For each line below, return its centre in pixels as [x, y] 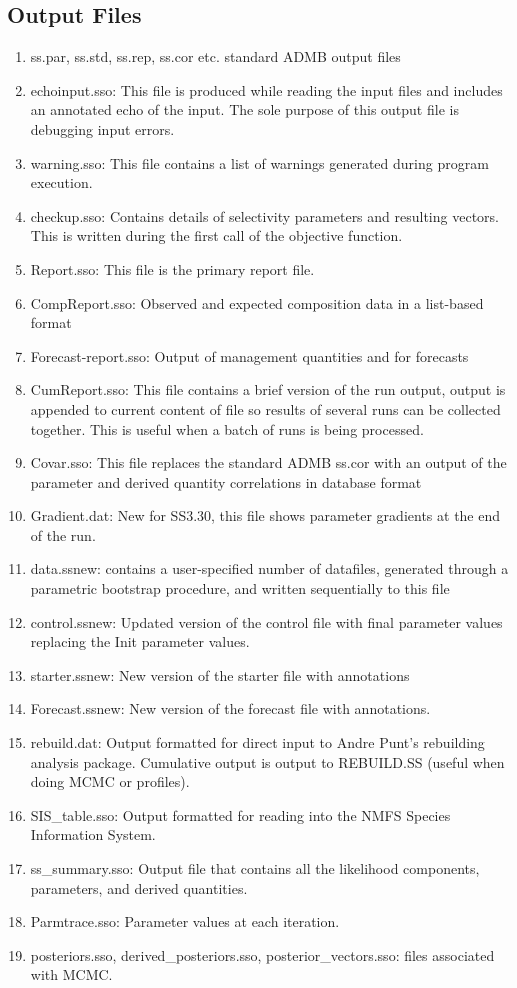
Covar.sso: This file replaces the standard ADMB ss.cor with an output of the [268, 462]
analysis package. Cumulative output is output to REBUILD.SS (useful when [267, 761]
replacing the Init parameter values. [140, 641]
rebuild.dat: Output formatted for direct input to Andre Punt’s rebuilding [257, 742]
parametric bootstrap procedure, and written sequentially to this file [240, 588]
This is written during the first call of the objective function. [216, 235]
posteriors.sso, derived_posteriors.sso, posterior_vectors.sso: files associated [262, 954]
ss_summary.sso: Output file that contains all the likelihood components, [255, 868]
